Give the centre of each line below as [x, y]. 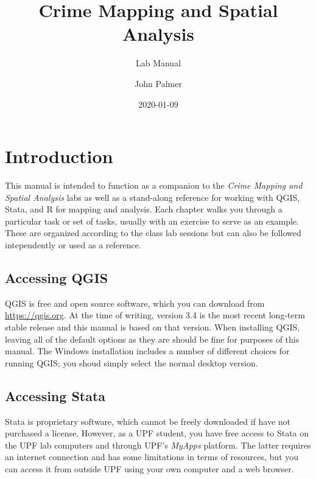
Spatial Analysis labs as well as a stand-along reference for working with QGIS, [153, 197]
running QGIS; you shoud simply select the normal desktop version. [132, 362]
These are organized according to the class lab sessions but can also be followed [153, 233]
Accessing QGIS [57, 277]
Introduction [59, 156]
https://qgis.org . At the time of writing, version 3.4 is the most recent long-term [155, 315]
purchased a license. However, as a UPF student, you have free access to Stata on [157, 433]
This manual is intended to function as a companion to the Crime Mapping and [154, 185]
